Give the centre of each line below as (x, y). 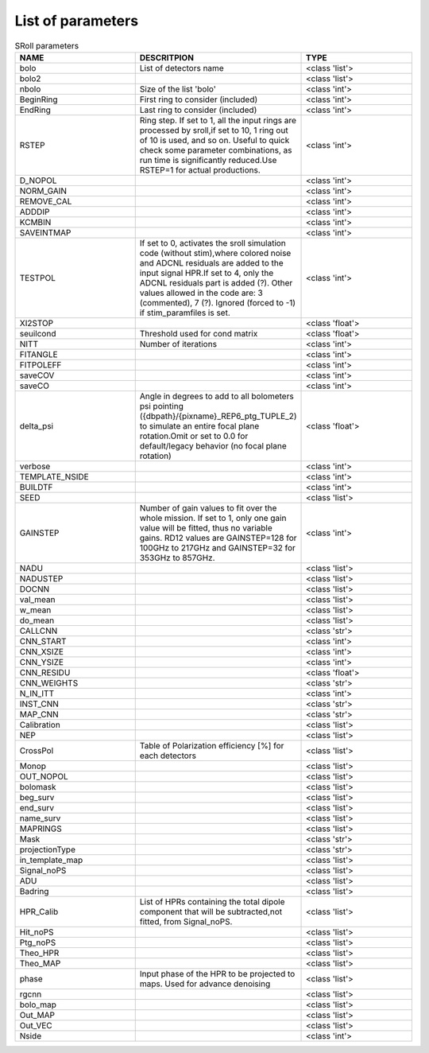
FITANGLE (39, 354)
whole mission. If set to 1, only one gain (213, 518)
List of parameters (77, 21)
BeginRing (39, 99)
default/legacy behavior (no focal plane (213, 445)
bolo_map (38, 1004)
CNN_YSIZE (41, 662)
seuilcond (38, 333)
